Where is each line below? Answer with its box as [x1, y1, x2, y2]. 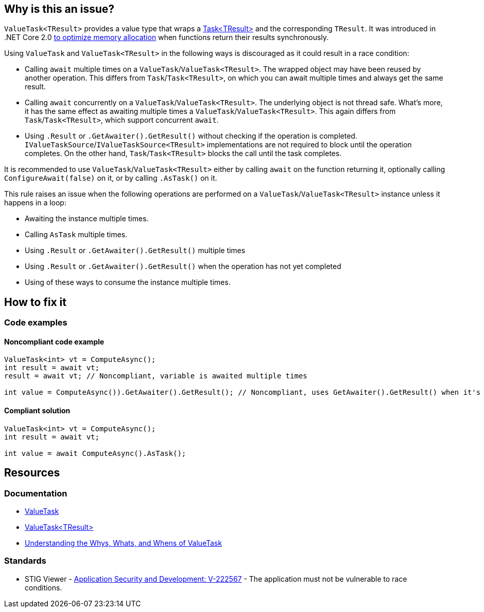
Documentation [4, 488, 67, 499]
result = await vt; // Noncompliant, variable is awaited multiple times [4, 372, 308, 380]
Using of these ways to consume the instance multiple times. [25, 278, 231, 287]
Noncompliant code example [4, 337, 104, 346]
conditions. [25, 583, 62, 592]
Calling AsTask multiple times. [25, 230, 127, 239]
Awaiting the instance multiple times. [25, 214, 149, 223]
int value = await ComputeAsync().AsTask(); [4, 449, 187, 457]
